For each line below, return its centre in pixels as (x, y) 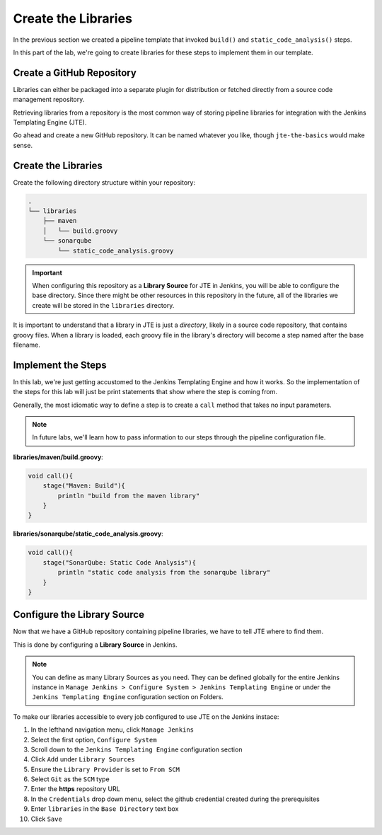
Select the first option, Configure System (94, 739)
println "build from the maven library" (129, 496)
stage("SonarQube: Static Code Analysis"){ (119, 562)
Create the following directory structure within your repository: (104, 182)
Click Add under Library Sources (83, 759)
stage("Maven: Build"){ (84, 486)
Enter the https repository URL (75, 789)
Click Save (47, 819)
